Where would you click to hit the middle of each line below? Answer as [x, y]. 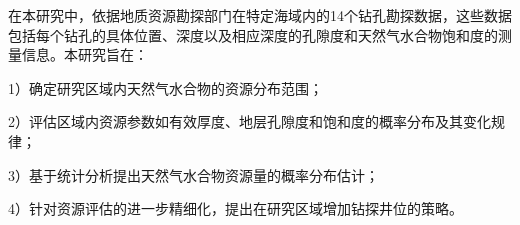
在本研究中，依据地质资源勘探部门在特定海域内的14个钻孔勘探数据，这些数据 [260, 15]
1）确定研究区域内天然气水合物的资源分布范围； [165, 87]
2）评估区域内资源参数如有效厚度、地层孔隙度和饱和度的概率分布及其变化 [249, 121]
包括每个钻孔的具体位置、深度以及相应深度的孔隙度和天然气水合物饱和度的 [253, 34]
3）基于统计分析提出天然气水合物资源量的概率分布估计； [193, 174]
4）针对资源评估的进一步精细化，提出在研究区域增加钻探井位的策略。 [235, 208]
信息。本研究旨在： [84, 54]
